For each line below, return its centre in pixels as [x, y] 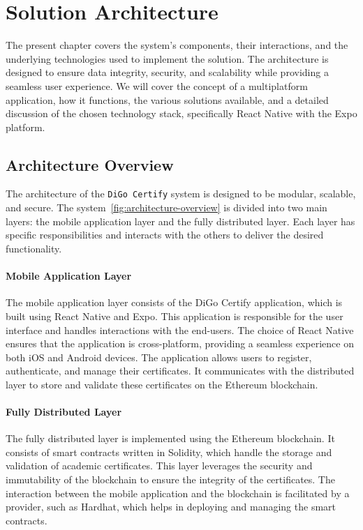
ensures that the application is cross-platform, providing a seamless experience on [180, 343]
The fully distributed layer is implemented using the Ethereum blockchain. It [170, 438]
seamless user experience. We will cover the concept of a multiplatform [157, 85]
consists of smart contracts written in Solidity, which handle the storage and [169, 452]
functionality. [34, 248]
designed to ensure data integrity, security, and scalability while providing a [167, 72]
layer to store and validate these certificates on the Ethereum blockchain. [162, 384]
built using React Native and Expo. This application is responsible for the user [175, 316]
